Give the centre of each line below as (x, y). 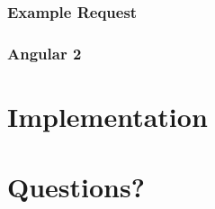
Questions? (76, 187)
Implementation (107, 116)
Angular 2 (45, 53)
